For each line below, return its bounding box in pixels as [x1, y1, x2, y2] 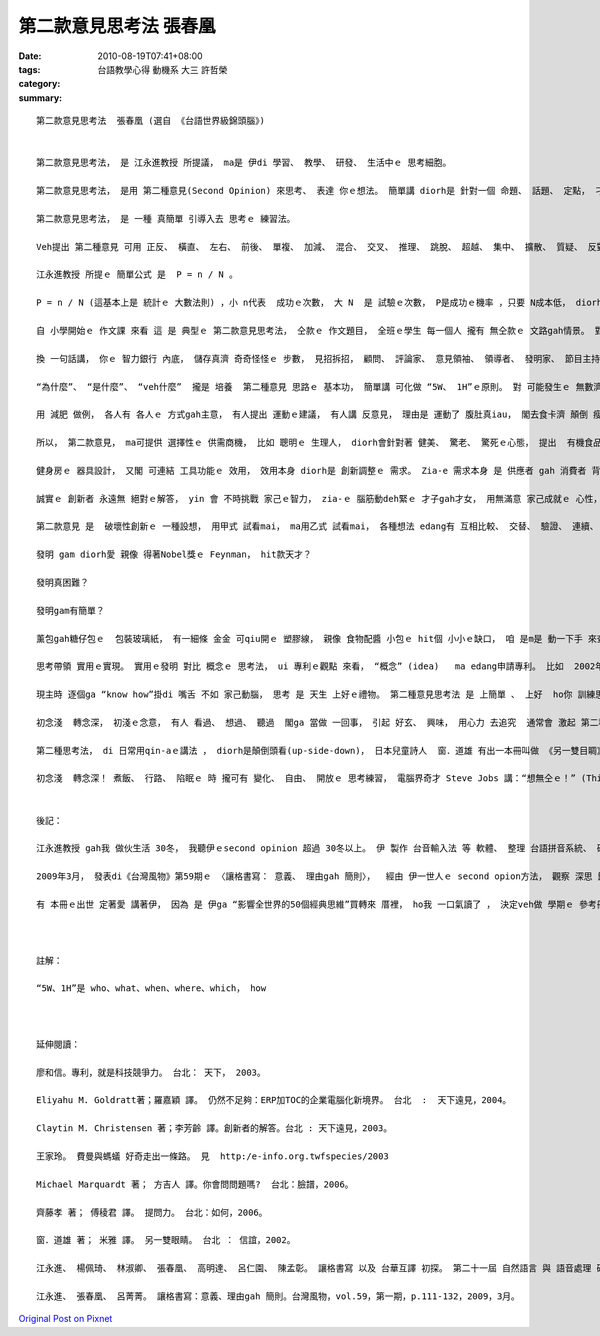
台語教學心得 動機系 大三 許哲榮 [97, 63, 228, 75]
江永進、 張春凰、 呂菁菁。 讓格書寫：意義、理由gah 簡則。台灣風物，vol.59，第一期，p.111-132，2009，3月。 [36, 1290, 520, 1302]
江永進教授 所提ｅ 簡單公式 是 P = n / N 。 [36, 269, 239, 280]
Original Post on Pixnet [18, 1313, 113, 1325]
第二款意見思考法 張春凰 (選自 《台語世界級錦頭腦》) [36, 115, 265, 127]
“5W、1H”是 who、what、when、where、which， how [36, 983, 267, 994]
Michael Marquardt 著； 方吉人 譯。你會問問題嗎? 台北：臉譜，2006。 [36, 1178, 354, 1190]
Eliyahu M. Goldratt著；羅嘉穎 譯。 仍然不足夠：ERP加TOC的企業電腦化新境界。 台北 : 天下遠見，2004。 [36, 1095, 512, 1106]
